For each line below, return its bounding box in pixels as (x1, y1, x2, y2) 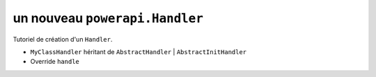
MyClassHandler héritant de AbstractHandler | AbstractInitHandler (30, 47, 247, 55)
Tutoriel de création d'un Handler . (13, 35, 113, 43)
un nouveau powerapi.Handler (13, 10, 203, 26)
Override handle (30, 58, 79, 66)
